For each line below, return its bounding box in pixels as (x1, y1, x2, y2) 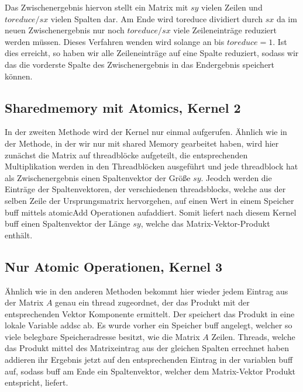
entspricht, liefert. (5, 376, 68, 388)
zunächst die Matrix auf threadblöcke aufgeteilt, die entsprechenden (5, 148, 248, 161)
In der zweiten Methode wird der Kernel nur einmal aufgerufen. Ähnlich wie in (5, 126, 287, 138)
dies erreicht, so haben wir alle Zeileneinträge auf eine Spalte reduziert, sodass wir (5, 47, 299, 59)
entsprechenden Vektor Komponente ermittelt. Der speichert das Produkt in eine (5, 307, 295, 320)
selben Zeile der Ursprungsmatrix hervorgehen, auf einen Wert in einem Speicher (5, 194, 294, 206)
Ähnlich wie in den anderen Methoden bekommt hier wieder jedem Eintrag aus (5, 285, 288, 297)
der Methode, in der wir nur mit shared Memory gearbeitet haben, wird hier (5, 137, 279, 149)
